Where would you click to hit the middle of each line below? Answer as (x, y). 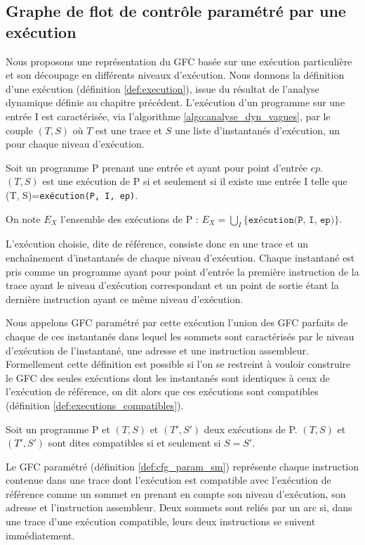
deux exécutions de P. (251, 429)
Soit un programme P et (58, 429)
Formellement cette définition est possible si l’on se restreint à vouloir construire (178, 364)
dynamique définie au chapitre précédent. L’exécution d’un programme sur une (175, 102)
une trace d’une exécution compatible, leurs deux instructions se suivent (161, 521)
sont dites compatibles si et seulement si (134, 443)
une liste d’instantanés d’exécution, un (257, 130)
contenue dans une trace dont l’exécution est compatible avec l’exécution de (168, 480)
